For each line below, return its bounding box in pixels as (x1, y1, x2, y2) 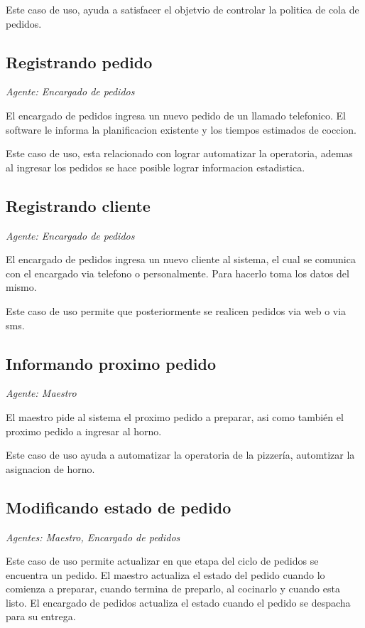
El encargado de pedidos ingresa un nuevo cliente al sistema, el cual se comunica (6, 252, 356, 267)
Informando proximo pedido (6, 352, 217, 374)
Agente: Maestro (6, 385, 77, 400)
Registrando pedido (6, 50, 153, 73)
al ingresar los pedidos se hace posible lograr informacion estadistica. (6, 159, 305, 174)
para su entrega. (6, 609, 76, 624)
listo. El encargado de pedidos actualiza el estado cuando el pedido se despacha (6, 595, 351, 610)
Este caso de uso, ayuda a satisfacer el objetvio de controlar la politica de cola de (6, 2, 359, 16)
